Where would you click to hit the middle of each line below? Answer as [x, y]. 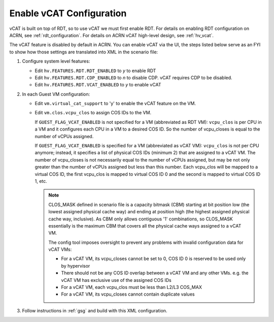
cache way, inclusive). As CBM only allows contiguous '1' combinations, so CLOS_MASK [141, 219]
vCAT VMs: [60, 249]
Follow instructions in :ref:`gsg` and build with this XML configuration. [95, 310]
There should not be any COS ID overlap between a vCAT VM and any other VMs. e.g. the [155, 273]
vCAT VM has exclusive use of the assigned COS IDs [116, 280]
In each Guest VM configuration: [56, 94]
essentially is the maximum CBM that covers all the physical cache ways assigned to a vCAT [145, 226]
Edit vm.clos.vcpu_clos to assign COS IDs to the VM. [93, 113]
